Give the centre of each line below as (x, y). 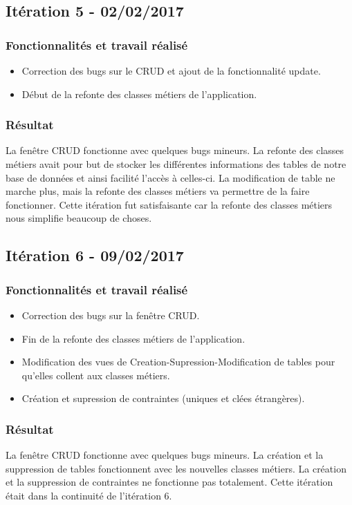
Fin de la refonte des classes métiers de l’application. (133, 338)
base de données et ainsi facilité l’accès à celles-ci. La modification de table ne (170, 177)
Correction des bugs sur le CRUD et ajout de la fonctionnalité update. (171, 70)
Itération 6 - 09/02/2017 (95, 255)
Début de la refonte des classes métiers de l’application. (139, 94)
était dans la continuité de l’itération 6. (89, 495)
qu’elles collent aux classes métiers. (96, 375)
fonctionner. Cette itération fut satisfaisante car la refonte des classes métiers (169, 204)
